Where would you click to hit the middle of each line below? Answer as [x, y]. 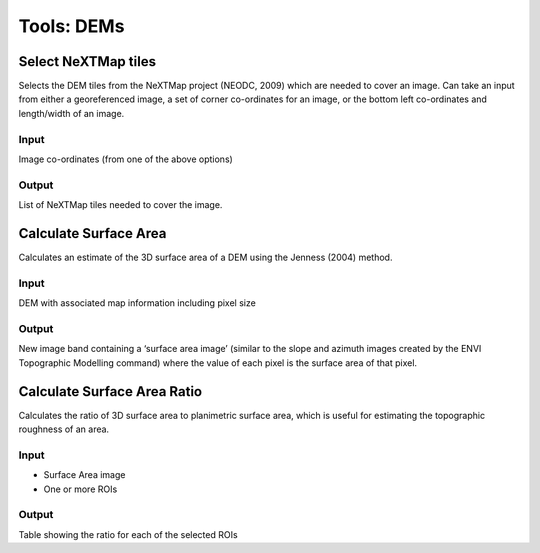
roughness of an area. [64, 429]
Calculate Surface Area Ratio [110, 391]
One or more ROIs [80, 489]
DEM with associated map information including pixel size [137, 303]
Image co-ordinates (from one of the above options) [126, 159]
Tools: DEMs [71, 26]
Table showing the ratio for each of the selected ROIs [128, 534]
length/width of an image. [71, 113]
